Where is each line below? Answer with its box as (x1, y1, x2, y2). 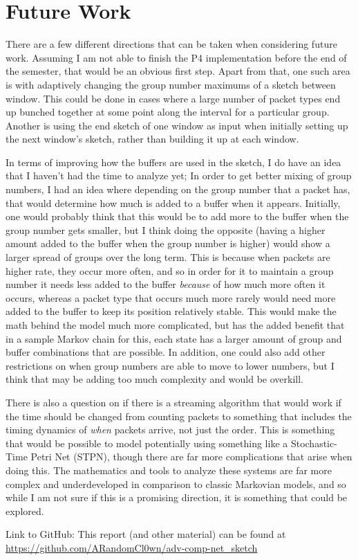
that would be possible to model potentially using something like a (6, 435, 288, 450)
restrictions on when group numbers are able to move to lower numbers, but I (6, 358, 335, 372)
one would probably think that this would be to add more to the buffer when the (6, 209, 349, 224)
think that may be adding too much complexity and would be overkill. (6, 372, 303, 386)
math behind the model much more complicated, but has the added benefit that (6, 318, 345, 332)
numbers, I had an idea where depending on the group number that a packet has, (6, 182, 350, 197)
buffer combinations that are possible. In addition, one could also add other (6, 345, 326, 359)
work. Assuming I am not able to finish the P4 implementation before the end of (6, 50, 347, 64)
